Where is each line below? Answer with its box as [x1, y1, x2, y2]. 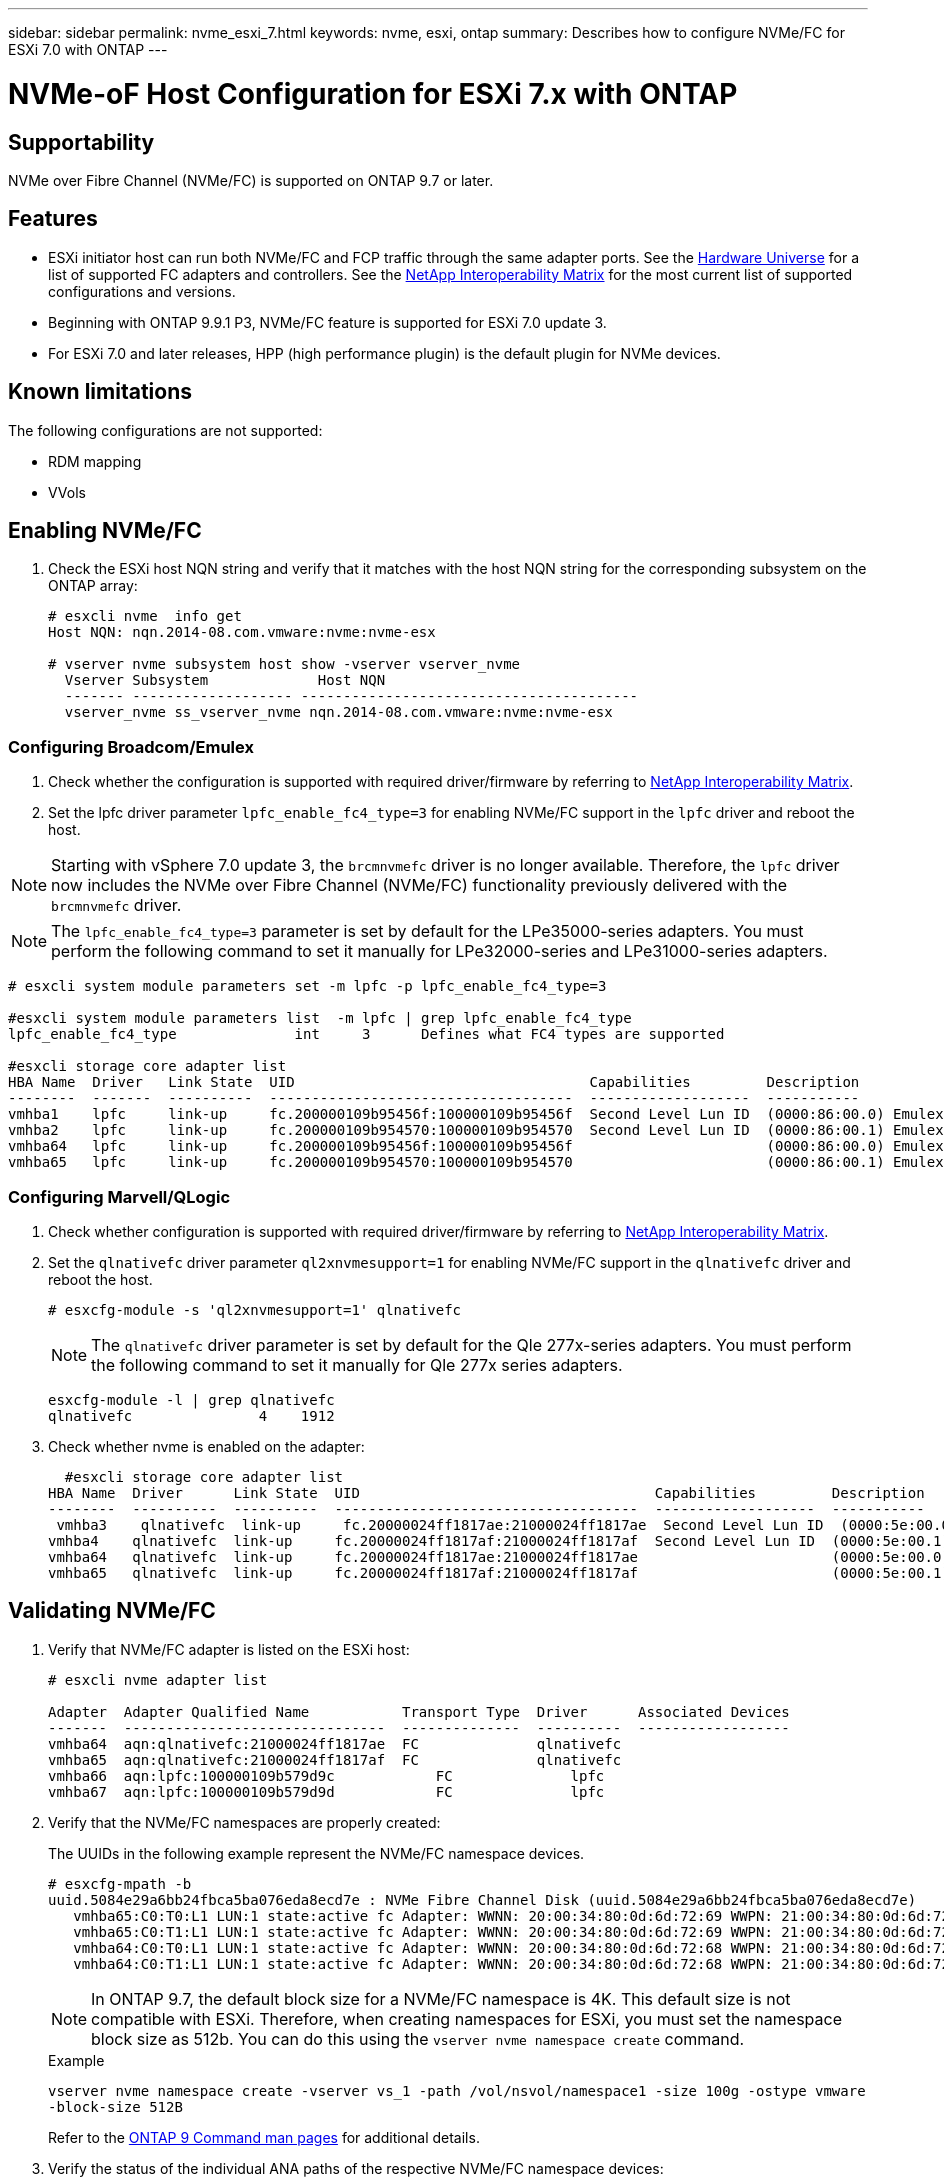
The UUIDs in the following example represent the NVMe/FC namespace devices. [48, 1844, 585, 1862]
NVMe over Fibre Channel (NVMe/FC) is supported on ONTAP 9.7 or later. [8, 171, 494, 189]
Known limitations [8, 379, 192, 405]
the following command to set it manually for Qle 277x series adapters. [91, 1354, 623, 1375]
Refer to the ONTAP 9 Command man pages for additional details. [48, 2128, 480, 2146]
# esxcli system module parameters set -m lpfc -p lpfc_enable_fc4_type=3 [8, 978, 607, 995]
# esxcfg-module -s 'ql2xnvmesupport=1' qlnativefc [48, 1301, 462, 1318]
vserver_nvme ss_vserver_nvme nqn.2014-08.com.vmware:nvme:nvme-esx [64, 704, 613, 721]
